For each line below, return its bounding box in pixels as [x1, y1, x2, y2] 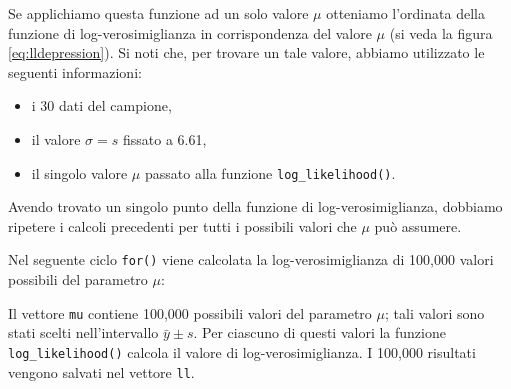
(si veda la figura [389, 22, 493, 43]
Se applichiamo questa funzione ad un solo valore [8, 3, 309, 23]
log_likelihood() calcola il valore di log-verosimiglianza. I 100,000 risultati [8, 341, 476, 362]
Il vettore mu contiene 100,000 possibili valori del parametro [8, 302, 372, 323]
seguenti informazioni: [8, 61, 142, 82]
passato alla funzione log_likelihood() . [144, 162, 396, 183]
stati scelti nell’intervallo [8, 322, 159, 343]
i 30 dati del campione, [31, 95, 172, 116]
